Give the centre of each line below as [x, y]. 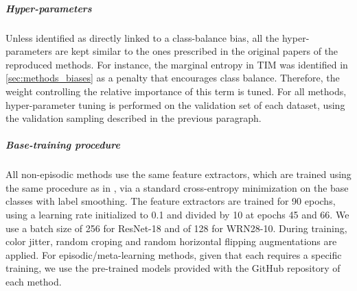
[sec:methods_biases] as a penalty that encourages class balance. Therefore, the [173, 78]
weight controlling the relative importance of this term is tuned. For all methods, [176, 91]
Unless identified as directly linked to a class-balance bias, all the [142, 37]
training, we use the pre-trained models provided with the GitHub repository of [173, 268]
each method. [34, 282]
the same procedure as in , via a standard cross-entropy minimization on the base [177, 187]
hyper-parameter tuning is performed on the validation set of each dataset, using [175, 104]
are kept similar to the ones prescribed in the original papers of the [197, 51]
